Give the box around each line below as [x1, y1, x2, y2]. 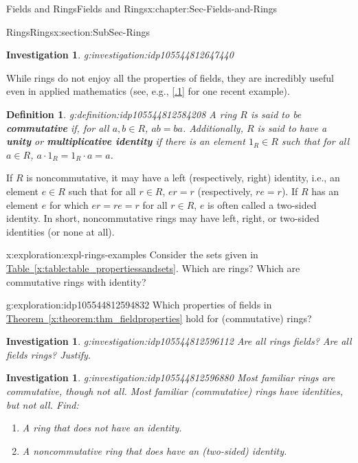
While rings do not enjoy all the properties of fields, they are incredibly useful [6, 70, 334, 84]
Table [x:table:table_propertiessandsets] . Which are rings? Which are [6, 260, 300, 275]
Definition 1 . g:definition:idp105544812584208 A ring [6, 106, 237, 121]
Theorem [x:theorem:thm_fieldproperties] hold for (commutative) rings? [6, 310, 312, 325]
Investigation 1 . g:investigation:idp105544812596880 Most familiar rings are [6, 370, 335, 385]
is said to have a [257, 120, 327, 135]
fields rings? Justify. [6, 347, 91, 361]
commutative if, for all [6, 120, 109, 135]
